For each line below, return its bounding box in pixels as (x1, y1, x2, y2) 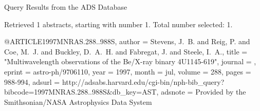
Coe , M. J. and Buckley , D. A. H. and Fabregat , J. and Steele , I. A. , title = (4, 46, 248, 57)
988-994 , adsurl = (4, 76, 60, 87)
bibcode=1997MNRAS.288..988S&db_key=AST (4, 86, 157, 97)
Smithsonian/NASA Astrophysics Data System (4, 96, 152, 107)
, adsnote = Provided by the (156, 86, 246, 97)
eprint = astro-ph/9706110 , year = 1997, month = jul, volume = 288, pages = (4, 66, 251, 77)
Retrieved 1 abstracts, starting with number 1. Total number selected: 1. (4, 18, 233, 29)
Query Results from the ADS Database (4, 2, 127, 12)
